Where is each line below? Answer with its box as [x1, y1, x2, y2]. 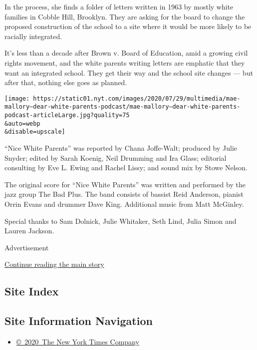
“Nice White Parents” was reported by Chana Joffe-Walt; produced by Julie [4, 143, 238, 153]
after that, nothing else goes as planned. [4, 77, 127, 88]
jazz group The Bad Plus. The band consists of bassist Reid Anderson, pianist [4, 189, 244, 199]
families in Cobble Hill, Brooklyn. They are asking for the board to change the [4, 11, 245, 22]
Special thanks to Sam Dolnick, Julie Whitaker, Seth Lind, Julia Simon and [4, 215, 237, 226]
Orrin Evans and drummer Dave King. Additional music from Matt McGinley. [4, 199, 244, 209]
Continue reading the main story [4, 259, 104, 269]
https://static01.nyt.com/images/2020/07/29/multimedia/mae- [33, 95, 241, 102]
